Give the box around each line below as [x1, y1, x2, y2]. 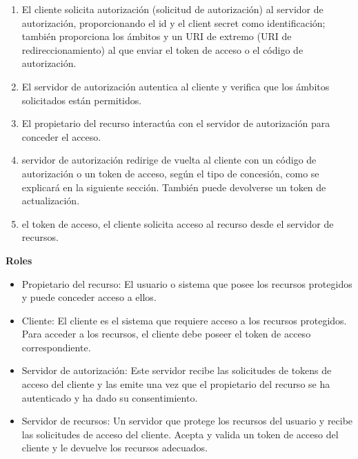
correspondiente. [21, 340, 91, 354]
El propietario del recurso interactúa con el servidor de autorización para [21, 116, 330, 130]
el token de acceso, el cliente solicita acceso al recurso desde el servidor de [21, 216, 334, 231]
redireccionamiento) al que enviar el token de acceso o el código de [21, 42, 304, 57]
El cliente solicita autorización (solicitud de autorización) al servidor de [21, 2, 324, 16]
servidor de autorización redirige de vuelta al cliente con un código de [21, 153, 317, 167]
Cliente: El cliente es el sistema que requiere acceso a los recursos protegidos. [21, 313, 347, 327]
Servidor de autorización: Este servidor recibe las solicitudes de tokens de [21, 363, 332, 378]
